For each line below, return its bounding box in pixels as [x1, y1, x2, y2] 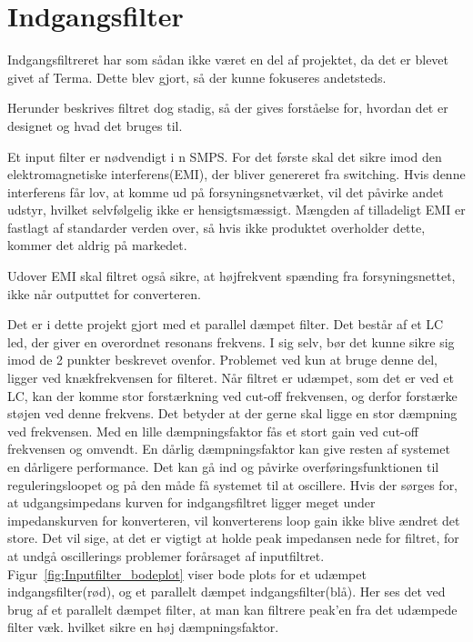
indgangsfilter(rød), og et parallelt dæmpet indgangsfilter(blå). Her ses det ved [7, 582, 446, 601]
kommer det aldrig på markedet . [7, 236, 187, 255]
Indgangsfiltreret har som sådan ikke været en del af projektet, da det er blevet [7, 50, 449, 69]
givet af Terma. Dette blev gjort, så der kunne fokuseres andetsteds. [7, 67, 387, 86]
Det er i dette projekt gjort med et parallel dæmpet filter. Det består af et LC [7, 315, 444, 334]
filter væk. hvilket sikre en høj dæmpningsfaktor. [7, 617, 279, 637]
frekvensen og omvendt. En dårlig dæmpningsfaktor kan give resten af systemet [7, 439, 450, 458]
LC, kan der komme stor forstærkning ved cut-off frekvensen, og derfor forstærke [7, 386, 458, 405]
